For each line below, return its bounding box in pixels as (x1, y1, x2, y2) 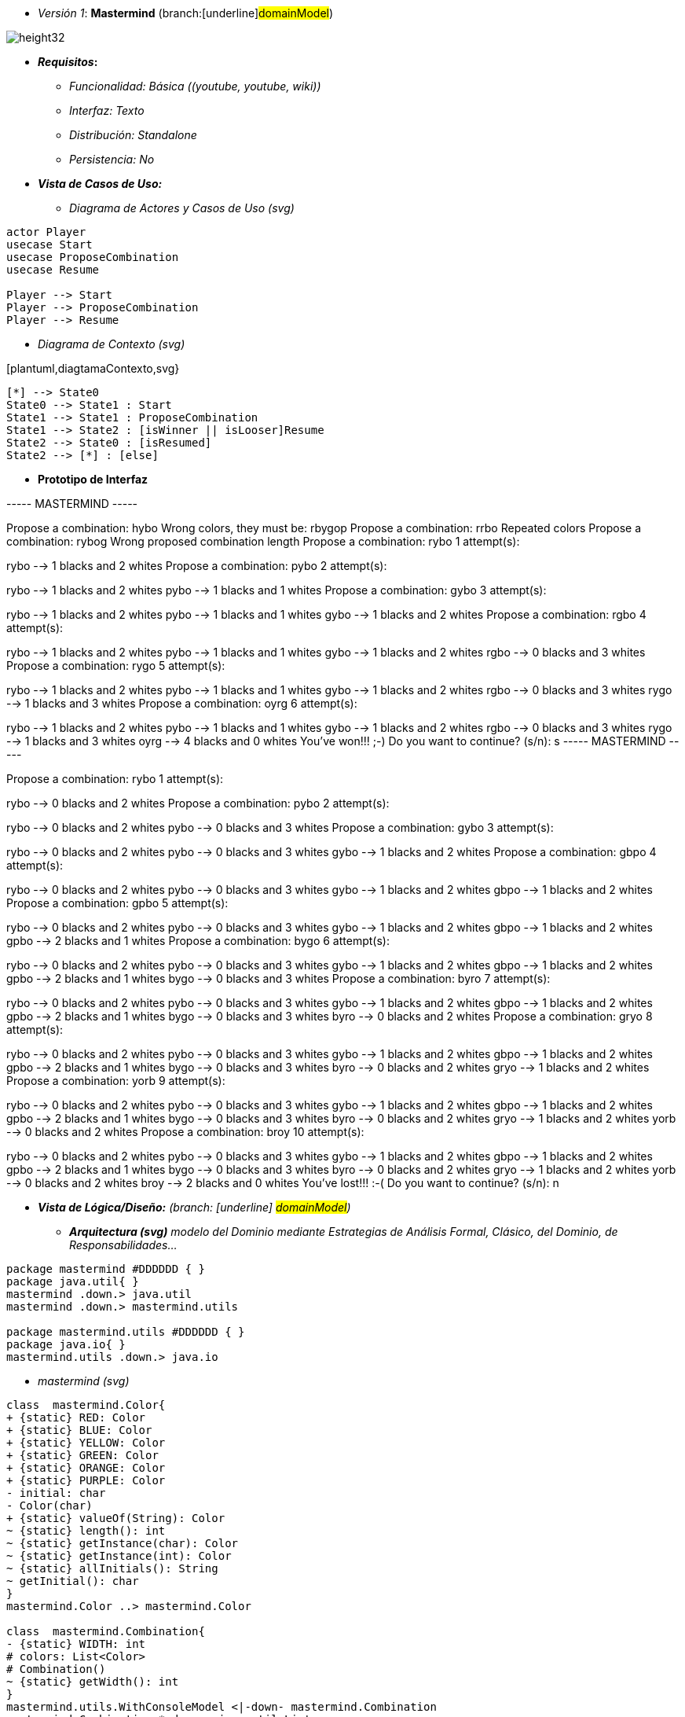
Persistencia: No (69, 153, 155, 166)
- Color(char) (6, 1499, 93, 1512)
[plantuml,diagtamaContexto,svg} (6, 362, 180, 375)
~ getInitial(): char (6, 1575, 139, 1587)
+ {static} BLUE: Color (6, 1424, 152, 1436)
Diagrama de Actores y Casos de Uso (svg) (69, 201, 295, 215)
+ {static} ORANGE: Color (6, 1461, 166, 1474)
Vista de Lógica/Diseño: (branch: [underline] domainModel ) (38, 1200, 351, 1214)
